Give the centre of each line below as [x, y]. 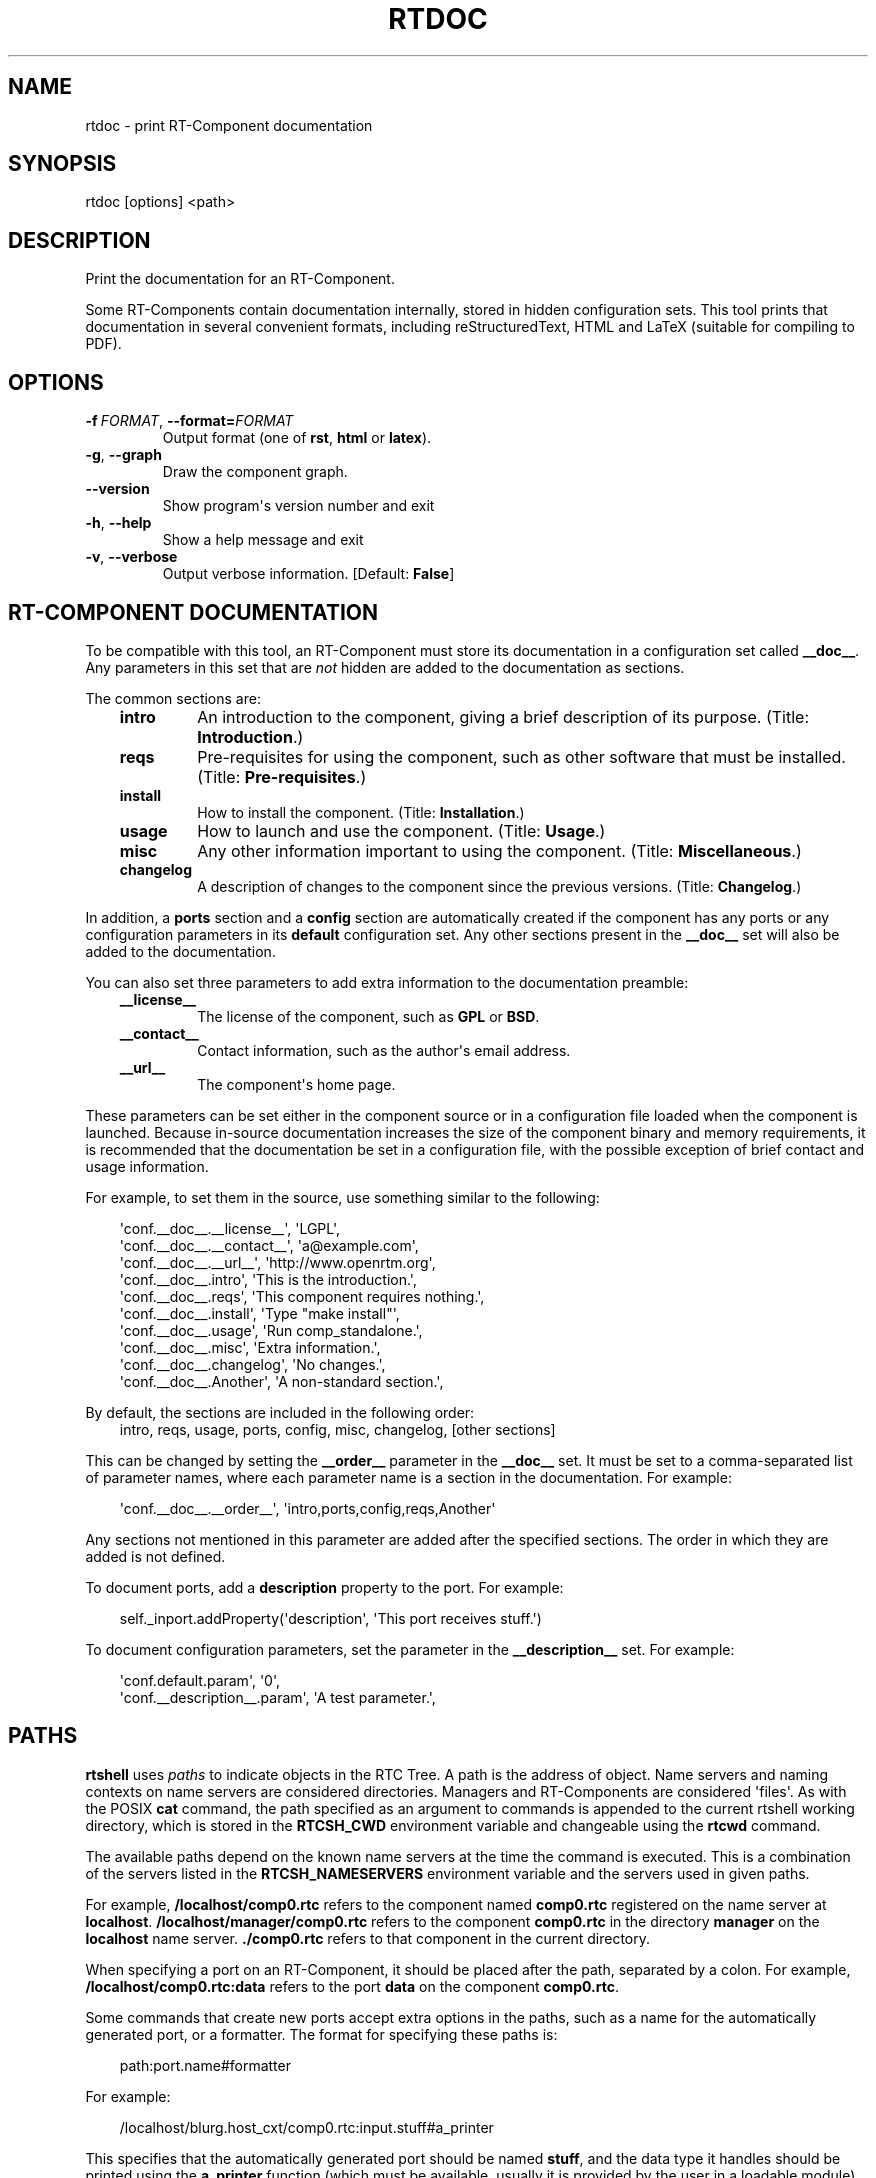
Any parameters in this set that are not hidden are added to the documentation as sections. [385, 667]
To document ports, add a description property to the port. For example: [324, 1587]
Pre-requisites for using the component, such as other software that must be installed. [521, 756]
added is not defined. [155, 1556]
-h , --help [118, 523]
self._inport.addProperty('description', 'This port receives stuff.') [330, 1618]
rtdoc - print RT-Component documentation [229, 125]
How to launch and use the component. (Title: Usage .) [401, 830]
